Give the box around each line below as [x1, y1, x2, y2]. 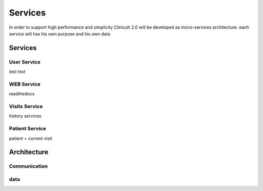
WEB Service [9, 81, 41, 87]
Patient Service [9, 125, 46, 132]
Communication [9, 163, 48, 170]
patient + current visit [9, 135, 53, 141]
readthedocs [9, 91, 35, 97]
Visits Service [9, 103, 43, 109]
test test [9, 69, 26, 75]
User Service [9, 58, 41, 65]
